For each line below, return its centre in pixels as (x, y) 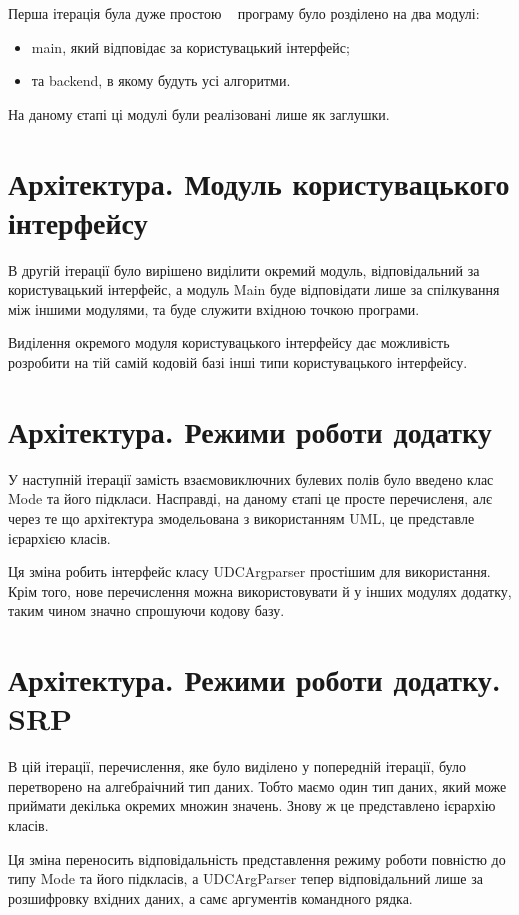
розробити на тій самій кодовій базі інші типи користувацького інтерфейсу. (238, 362)
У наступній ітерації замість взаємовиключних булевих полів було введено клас (251, 478)
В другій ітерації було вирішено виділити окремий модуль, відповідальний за (244, 269)
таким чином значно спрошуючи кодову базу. (146, 610)
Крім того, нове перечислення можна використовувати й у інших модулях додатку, (260, 590)
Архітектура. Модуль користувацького (259, 182)
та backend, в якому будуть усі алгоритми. (161, 80)
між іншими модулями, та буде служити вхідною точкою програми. (214, 308)
